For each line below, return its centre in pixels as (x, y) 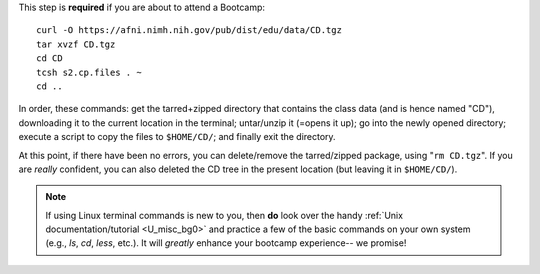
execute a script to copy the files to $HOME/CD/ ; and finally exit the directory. (177, 137)
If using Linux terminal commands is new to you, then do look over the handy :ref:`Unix (224, 215)
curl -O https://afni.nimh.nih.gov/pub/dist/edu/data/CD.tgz (189, 30)
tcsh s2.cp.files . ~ (89, 72)
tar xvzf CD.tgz (76, 44)
